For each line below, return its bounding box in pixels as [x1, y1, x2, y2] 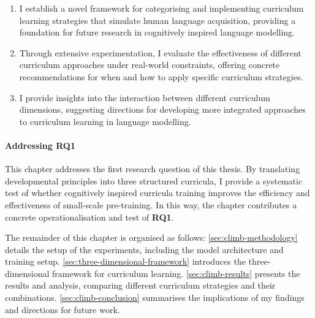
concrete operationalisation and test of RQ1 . [5, 210, 174, 223]
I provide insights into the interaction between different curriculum [19, 91, 270, 104]
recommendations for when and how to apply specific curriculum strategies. [19, 70, 303, 83]
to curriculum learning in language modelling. [19, 115, 191, 127]
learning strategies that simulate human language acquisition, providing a [19, 13, 296, 26]
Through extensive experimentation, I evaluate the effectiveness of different [19, 46, 302, 59]
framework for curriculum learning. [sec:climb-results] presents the [52, 267, 300, 279]
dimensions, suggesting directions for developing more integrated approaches [19, 103, 306, 116]
